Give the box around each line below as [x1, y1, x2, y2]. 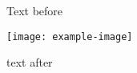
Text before [6, 2, 63, 18]
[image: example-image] [6, 30, 133, 43]
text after [6, 54, 53, 71]
